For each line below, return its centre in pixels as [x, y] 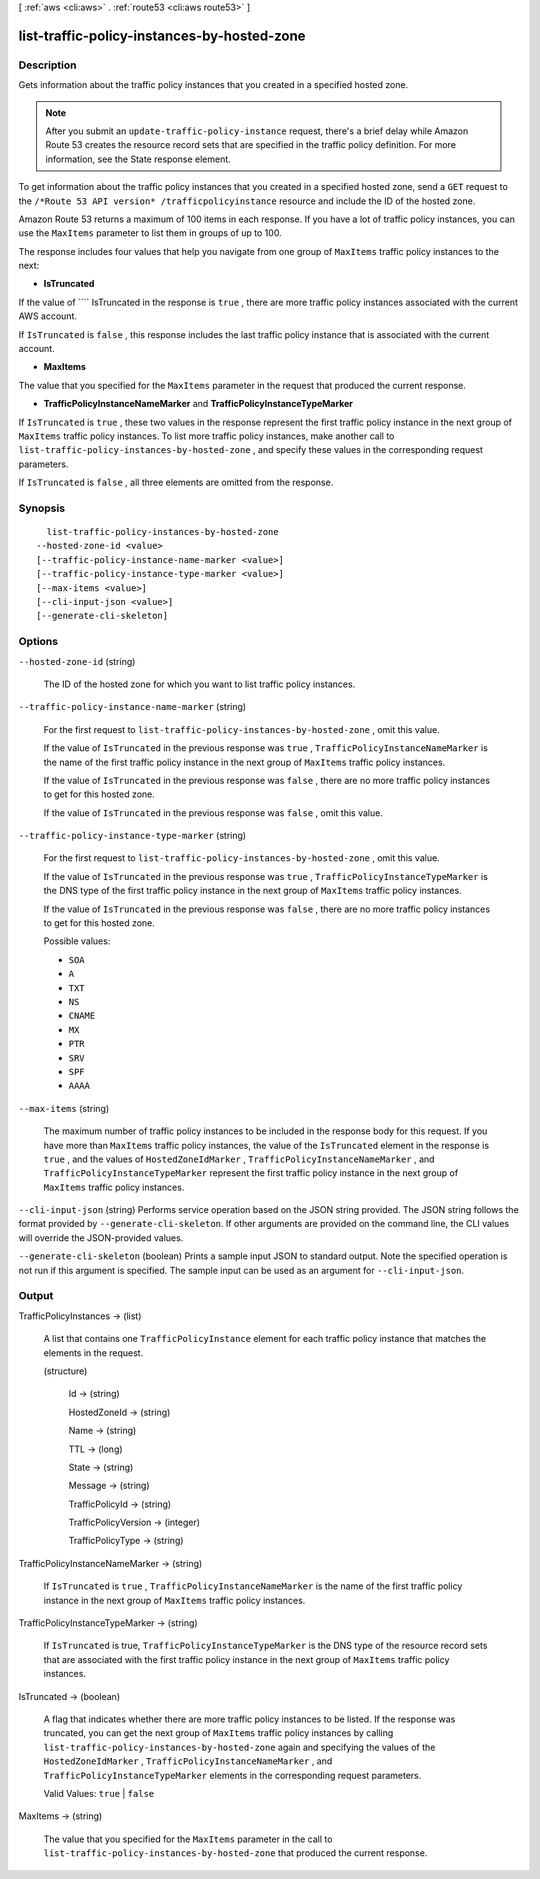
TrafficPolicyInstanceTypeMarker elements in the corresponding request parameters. [232, 1775]
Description [47, 65]
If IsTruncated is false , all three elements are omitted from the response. [176, 482]
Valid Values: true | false [99, 1793]
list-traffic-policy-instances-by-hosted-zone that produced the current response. [235, 1853]
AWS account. [47, 316]
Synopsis [41, 508]
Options [38, 642]
